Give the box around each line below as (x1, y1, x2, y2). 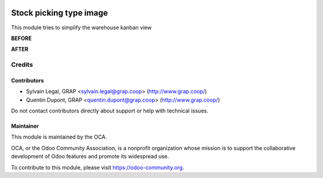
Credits (11, 60, 33, 69)
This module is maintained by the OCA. (11, 133, 107, 140)
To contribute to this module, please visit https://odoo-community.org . (11, 164, 185, 171)
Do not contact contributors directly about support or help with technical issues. (11, 108, 209, 115)
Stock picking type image (11, 8, 108, 18)
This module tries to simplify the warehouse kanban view (11, 24, 152, 31)
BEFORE (11, 35, 32, 42)
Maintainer (11, 122, 39, 130)
